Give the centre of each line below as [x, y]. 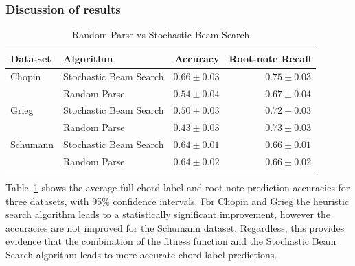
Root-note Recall [270, 58]
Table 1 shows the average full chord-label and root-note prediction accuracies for [178, 187]
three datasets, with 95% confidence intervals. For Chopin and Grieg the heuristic [177, 201]
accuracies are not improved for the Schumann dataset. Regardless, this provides [175, 227]
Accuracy [197, 58]
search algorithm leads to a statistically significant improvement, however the [168, 214]
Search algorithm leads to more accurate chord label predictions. [141, 254]
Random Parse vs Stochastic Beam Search [161, 35]
